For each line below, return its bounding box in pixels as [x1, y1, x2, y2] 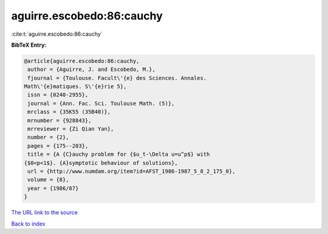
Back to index [11, 220, 46, 227]
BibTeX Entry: [11, 41, 47, 48]
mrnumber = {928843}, [27, 117, 92, 124]
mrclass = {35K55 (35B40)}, [27, 109, 111, 115]
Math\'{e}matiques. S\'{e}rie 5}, [24, 83, 127, 90]
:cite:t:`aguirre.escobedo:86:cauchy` [11, 30, 103, 38]
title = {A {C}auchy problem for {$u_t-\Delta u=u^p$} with [27, 151, 210, 158]
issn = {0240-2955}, [27, 92, 89, 98]
